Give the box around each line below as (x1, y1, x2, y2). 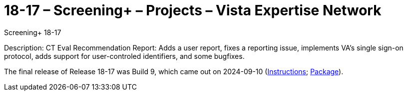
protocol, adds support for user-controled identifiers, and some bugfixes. (4, 51, 245, 60)
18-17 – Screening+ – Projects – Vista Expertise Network (4, 2, 382, 19)
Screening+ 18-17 (4, 28, 61, 37)
